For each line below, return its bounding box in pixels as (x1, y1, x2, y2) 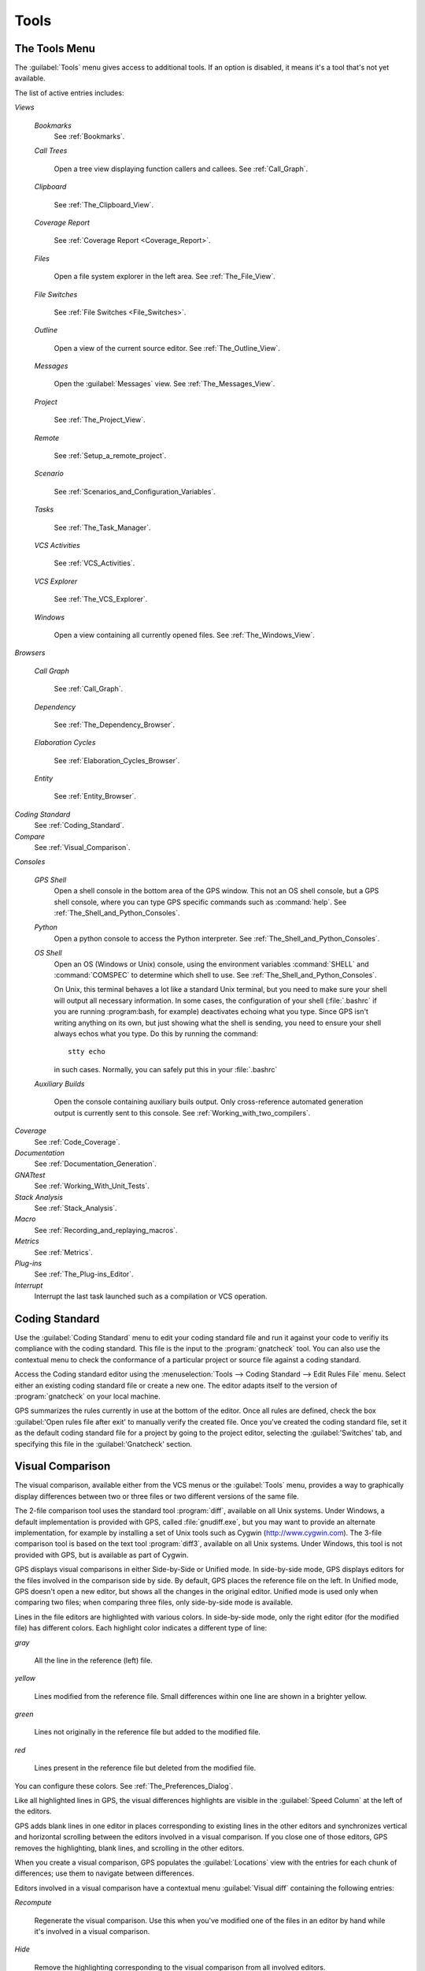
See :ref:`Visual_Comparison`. (34, 843, 131, 852)
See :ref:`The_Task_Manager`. (54, 523, 151, 532)
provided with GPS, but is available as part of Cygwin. (14, 1550, 189, 1559)
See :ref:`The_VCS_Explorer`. (54, 594, 148, 604)
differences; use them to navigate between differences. (14, 1869, 194, 1878)
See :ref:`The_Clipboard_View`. (54, 199, 153, 209)
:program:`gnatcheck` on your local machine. (14, 1392, 161, 1401)
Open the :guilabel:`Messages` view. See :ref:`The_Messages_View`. (54, 379, 275, 389)
